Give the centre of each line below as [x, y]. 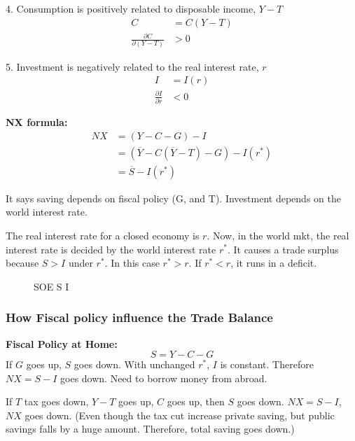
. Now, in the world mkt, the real [278, 235]
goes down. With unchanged [134, 364]
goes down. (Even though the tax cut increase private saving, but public [180, 415]
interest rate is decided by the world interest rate [111, 249]
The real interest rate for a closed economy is [103, 235]
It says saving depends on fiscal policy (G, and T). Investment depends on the [173, 198]
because [22, 263]
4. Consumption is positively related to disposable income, [131, 8]
